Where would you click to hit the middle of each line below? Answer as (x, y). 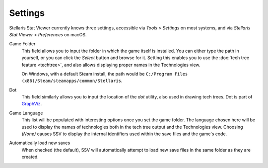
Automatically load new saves (40, 143)
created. (30, 157)
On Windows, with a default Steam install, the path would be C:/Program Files (105, 74)
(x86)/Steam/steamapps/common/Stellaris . (72, 81)
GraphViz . (32, 104)
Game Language (26, 113)
